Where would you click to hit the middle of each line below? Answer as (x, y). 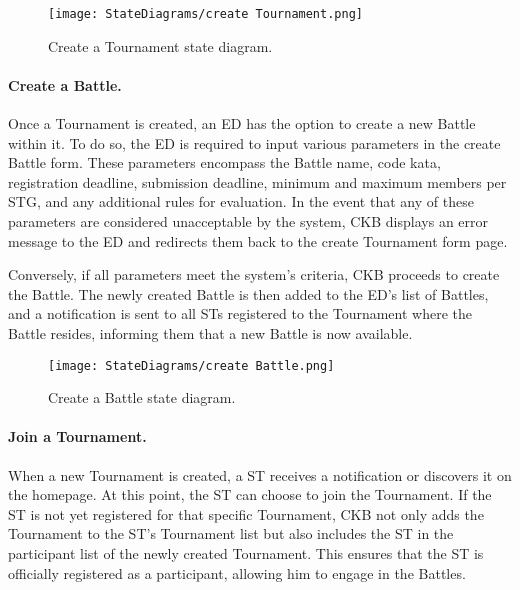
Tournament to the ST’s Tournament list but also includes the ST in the (231, 533)
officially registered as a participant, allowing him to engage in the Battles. (237, 572)
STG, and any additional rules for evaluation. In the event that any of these (241, 201)
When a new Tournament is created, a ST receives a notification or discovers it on (260, 474)
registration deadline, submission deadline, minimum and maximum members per (257, 181)
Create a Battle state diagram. (142, 397)
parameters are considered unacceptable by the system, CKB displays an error (248, 221)
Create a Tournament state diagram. (160, 45)
